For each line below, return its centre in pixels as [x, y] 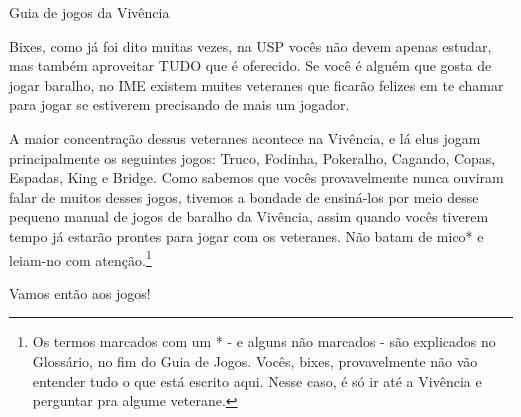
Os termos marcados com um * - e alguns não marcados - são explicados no [264, 341]
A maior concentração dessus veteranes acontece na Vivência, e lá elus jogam [245, 137]
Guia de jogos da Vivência [89, 12]
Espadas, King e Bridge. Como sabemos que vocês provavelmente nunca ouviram [256, 177]
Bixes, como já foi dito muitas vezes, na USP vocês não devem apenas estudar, [250, 45]
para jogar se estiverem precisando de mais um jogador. [179, 104]
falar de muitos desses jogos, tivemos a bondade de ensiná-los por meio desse [244, 196]
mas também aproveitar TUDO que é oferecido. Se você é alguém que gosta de [250, 65]
